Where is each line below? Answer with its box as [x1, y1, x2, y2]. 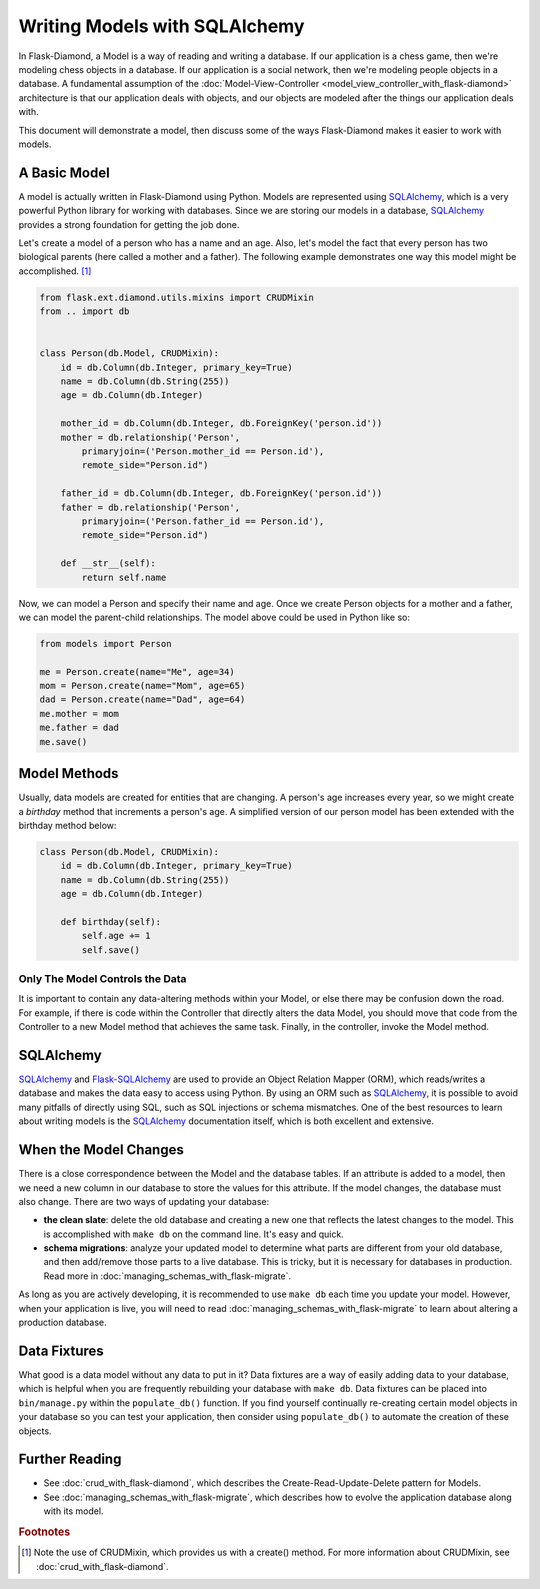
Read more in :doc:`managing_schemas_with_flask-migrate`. [43, 1270, 292, 1282]
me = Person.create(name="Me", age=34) [39, 666, 235, 677]
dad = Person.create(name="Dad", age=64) [39, 694, 246, 705]
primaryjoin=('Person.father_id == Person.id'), [81, 515, 325, 527]
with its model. [43, 1505, 104, 1517]
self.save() [81, 944, 140, 955]
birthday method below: [18, 819, 117, 831]
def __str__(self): [60, 558, 157, 569]
